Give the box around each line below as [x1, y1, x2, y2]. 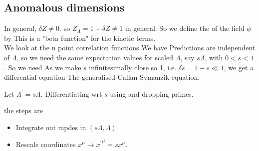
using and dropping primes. [110, 88, 194, 99]
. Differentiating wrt [40, 88, 102, 99]
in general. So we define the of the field [125, 23, 245, 33]
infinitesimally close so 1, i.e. [89, 62, 177, 72]
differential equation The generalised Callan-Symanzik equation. [4, 72, 200, 82]
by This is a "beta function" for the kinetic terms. [4, 32, 156, 43]
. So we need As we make [4, 62, 81, 72]
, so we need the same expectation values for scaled [16, 52, 174, 62]
